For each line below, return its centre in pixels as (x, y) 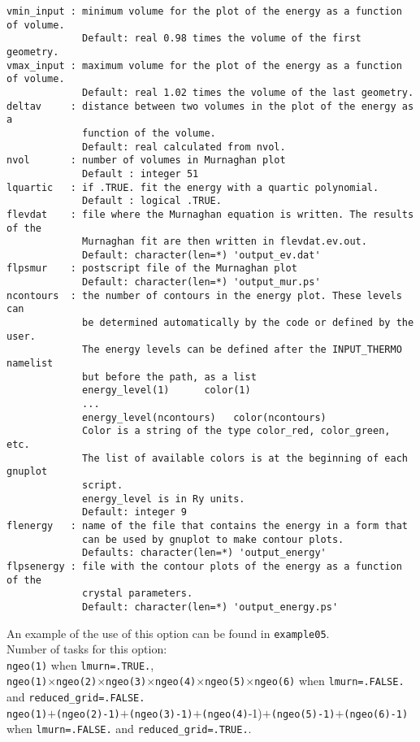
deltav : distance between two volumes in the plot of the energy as (210, 106)
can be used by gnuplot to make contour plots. (213, 539)
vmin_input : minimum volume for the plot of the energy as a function (204, 11)
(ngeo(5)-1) (303, 714)
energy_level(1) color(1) (167, 391)
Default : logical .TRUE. (152, 201)
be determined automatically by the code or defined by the (248, 323)
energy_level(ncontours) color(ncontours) (204, 417)
